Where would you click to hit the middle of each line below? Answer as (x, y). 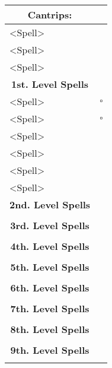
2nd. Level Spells (50, 204)
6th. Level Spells (50, 288)
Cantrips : (50, 15)
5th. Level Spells (50, 267)
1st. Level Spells (50, 84)
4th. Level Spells (50, 246)
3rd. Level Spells (50, 225)
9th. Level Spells (50, 350)
